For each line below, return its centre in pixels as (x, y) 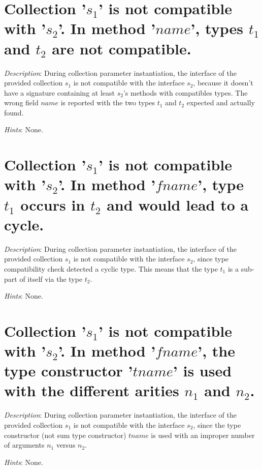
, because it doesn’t (223, 83)
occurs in (53, 204)
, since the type (217, 425)
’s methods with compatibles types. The (185, 92)
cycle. (24, 224)
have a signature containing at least (59, 92)
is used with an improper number (203, 435)
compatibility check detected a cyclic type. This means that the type (111, 268)
